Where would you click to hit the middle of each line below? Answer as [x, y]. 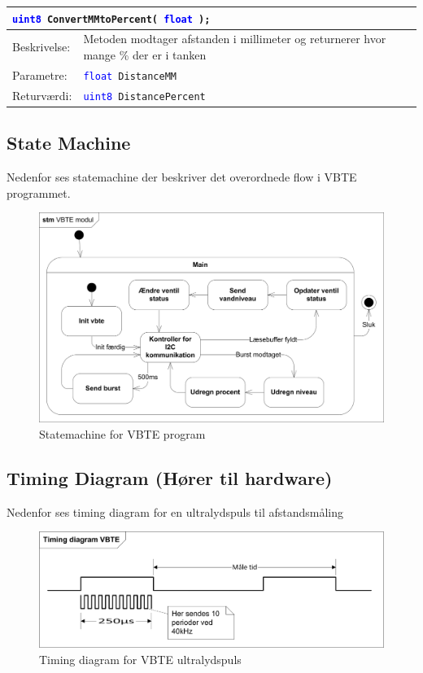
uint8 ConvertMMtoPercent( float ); [111, 19]
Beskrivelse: [41, 47]
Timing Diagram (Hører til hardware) [170, 477]
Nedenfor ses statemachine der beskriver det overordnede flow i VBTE [182, 177]
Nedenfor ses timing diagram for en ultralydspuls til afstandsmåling [175, 511]
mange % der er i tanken [145, 55]
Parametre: [40, 74]
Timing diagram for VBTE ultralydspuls [140, 659]
